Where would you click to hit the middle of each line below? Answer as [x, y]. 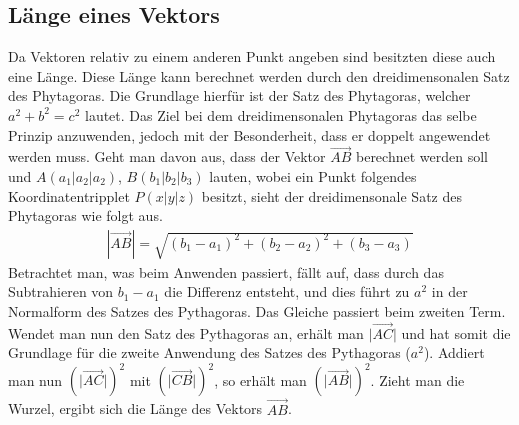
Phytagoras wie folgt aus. [85, 215]
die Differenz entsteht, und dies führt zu [287, 291]
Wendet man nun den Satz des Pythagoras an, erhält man [186, 332]
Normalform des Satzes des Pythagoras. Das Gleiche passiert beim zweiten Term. [257, 310]
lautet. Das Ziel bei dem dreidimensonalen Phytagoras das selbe [280, 114]
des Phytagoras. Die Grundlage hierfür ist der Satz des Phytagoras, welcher [239, 95]
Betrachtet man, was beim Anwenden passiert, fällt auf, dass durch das [226, 271]
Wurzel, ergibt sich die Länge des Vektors [135, 408]
